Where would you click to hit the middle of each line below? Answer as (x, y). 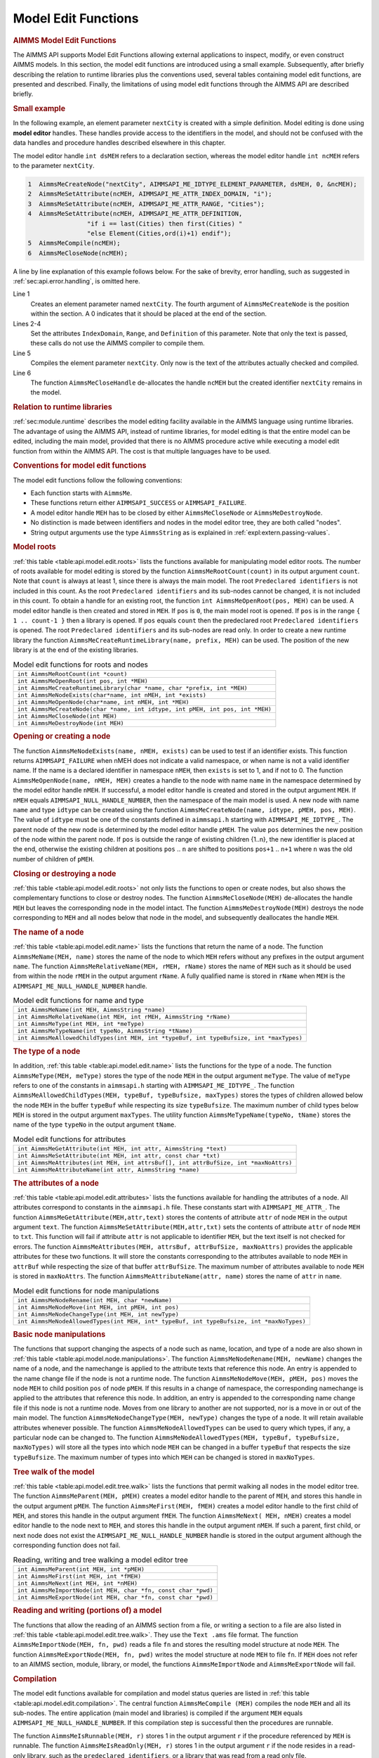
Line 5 (22, 353)
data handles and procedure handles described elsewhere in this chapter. (119, 143)
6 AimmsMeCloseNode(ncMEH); (78, 253)
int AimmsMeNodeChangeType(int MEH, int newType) (98, 1314)
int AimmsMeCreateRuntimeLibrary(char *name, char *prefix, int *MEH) (133, 688)
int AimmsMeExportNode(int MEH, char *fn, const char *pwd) (115, 1597)
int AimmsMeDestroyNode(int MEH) (71, 723)
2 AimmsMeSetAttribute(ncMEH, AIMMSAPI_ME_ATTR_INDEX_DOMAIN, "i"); (150, 194)
